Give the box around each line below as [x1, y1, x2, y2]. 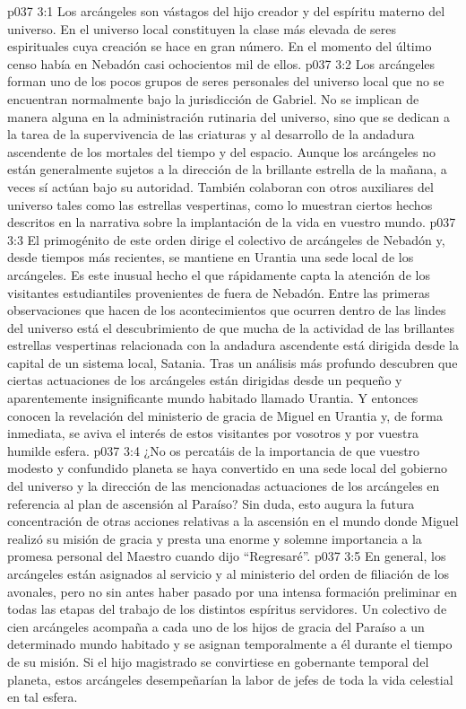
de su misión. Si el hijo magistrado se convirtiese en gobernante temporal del [7, 652, 429, 670]
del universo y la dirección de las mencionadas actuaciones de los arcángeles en [7, 477, 440, 495]
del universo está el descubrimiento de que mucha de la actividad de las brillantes [7, 318, 455, 337]
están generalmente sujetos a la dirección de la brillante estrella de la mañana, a [7, 160, 447, 179]
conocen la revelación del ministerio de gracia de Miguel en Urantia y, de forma [7, 406, 443, 425]
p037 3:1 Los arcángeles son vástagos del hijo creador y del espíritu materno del [7, 2, 445, 20]
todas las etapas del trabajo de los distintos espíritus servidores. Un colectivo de [7, 600, 447, 618]
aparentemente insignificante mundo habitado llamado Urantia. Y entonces [7, 389, 419, 407]
